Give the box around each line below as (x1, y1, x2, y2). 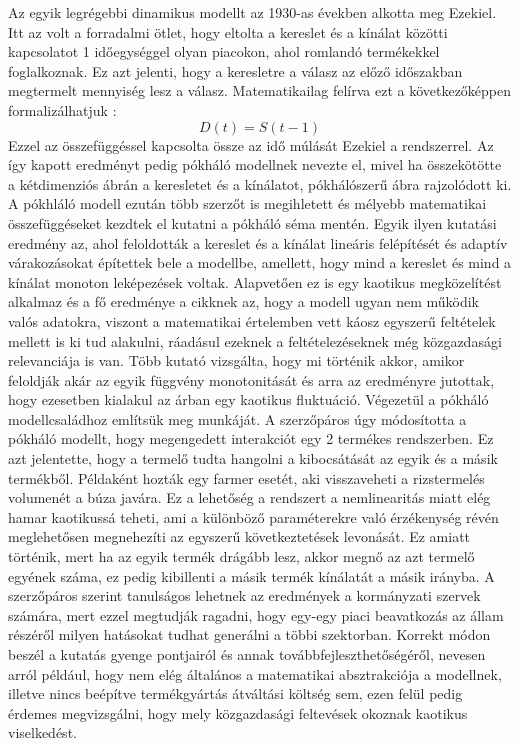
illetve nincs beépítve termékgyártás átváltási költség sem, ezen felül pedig (8, 683, 463, 704)
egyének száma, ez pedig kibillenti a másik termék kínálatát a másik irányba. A (8, 565, 495, 586)
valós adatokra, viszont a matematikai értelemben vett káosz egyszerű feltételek (8, 310, 496, 331)
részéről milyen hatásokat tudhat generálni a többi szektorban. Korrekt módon (8, 624, 491, 645)
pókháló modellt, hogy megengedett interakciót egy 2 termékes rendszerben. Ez (8, 428, 494, 449)
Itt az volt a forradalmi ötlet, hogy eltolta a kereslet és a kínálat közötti (8, 21, 448, 42)
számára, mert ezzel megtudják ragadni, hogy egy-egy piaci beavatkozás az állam (8, 604, 504, 625)
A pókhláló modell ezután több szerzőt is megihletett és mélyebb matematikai (8, 193, 487, 214)
